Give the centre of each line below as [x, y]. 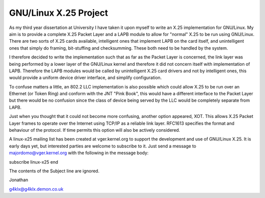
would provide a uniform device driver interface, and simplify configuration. [85, 78]
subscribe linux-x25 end [34, 162]
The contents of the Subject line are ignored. [54, 171]
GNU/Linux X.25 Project [59, 13]
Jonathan [19, 180]
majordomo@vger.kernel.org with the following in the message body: [79, 153]
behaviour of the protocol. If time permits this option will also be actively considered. [94, 130]
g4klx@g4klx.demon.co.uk [36, 189]
